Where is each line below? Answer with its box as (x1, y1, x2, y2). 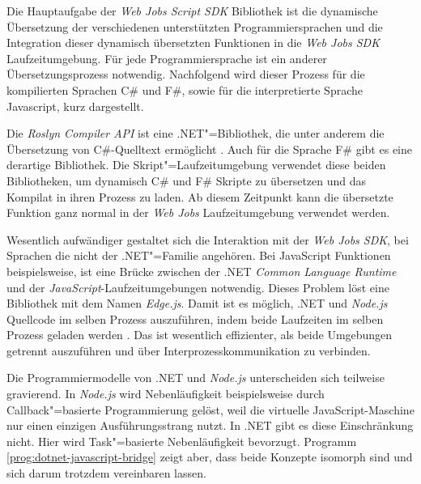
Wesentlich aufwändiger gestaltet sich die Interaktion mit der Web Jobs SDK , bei (6, 231, 409, 248)
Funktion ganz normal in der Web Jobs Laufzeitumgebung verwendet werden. (6, 204, 390, 221)
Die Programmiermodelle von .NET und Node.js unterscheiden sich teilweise (6, 369, 385, 386)
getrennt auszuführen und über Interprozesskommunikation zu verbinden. (6, 342, 371, 359)
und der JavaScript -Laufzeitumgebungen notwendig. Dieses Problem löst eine (6, 278, 389, 295)
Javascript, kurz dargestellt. (6, 97, 144, 114)
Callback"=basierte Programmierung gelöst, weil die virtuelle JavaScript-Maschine (6, 401, 415, 418)
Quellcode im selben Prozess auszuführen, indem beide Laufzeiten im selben (6, 310, 384, 327)
